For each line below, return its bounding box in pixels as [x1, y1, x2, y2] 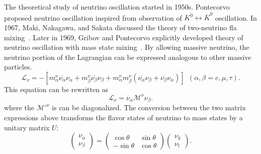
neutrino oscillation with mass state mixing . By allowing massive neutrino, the [4, 42, 249, 52]
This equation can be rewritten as [4, 84, 109, 94]
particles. [4, 61, 32, 72]
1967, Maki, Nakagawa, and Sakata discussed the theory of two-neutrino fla [4, 22, 237, 32]
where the [4, 102, 34, 113]
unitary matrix [4, 122, 50, 132]
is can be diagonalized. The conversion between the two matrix [52, 102, 246, 113]
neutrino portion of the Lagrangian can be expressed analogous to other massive [4, 51, 251, 62]
